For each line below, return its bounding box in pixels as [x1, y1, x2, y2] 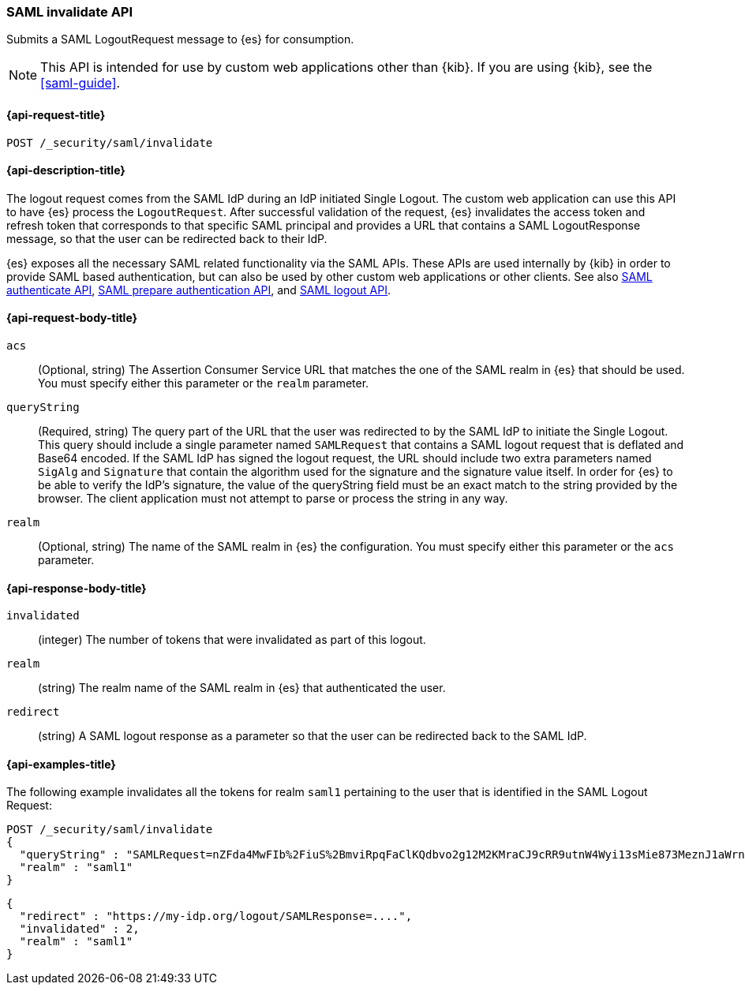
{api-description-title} [6, 163, 125, 178]
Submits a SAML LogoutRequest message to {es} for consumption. [6, 32, 354, 47]
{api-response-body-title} [6, 581, 147, 595]
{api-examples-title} [6, 757, 116, 771]
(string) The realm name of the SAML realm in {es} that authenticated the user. [38, 681, 446, 695]
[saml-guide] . [40, 75, 121, 92]
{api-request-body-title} [6, 311, 138, 325]
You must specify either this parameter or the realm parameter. [38, 376, 369, 391]
